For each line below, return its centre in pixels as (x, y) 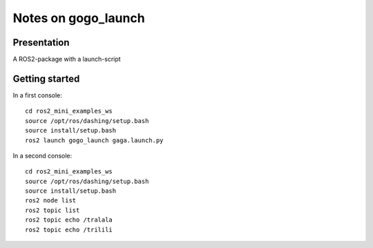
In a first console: (37, 95)
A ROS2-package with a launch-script (67, 59)
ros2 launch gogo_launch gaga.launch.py (94, 140)
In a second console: (42, 155)
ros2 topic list (52, 210)
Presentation (41, 42)
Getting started (46, 78)
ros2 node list (51, 201)
